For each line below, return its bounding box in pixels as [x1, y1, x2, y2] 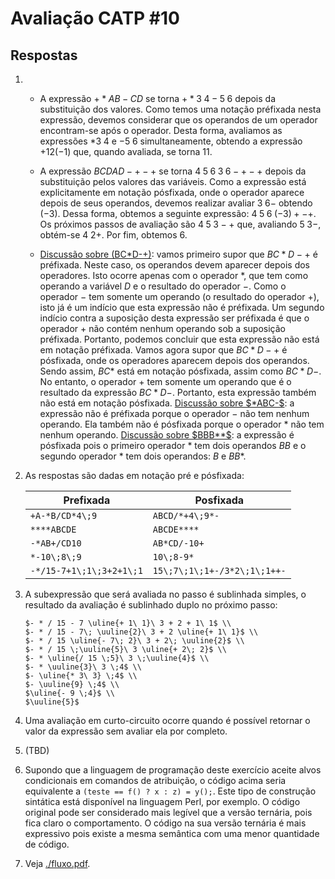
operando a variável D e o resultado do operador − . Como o [39, 280, 287, 292]
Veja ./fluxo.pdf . [24, 858, 91, 869]
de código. [24, 838, 70, 850]
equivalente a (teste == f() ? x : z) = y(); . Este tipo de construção [24, 785, 317, 797]
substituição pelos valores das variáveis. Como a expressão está [39, 176, 307, 187]
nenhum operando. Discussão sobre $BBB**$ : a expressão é [39, 429, 295, 441]
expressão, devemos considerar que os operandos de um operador [39, 114, 318, 126]
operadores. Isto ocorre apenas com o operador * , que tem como [39, 270, 309, 281]
